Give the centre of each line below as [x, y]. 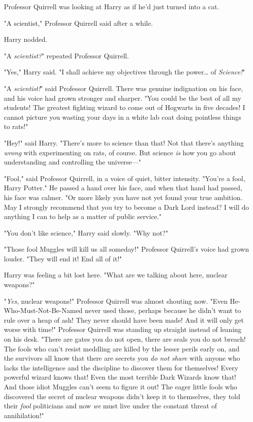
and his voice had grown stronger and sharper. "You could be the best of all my [123, 98]
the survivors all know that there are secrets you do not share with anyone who [122, 358]
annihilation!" [24, 415]
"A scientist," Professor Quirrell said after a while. [79, 23]
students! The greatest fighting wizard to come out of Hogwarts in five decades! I [125, 107]
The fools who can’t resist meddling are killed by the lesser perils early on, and [122, 348]
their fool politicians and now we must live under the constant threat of [110, 406]
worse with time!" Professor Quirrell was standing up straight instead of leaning [123, 329]
